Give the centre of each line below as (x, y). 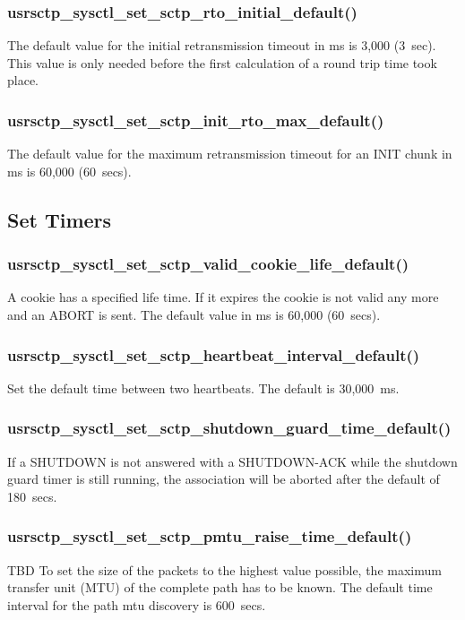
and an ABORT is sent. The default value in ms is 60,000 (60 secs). (194, 314)
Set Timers (60, 219)
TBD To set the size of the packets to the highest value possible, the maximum (224, 569)
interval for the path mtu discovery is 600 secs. (137, 604)
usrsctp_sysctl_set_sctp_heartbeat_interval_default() (214, 354)
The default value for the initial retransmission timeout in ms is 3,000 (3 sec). (222, 45)
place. (23, 80)
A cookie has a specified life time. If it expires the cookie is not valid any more (223, 297)
